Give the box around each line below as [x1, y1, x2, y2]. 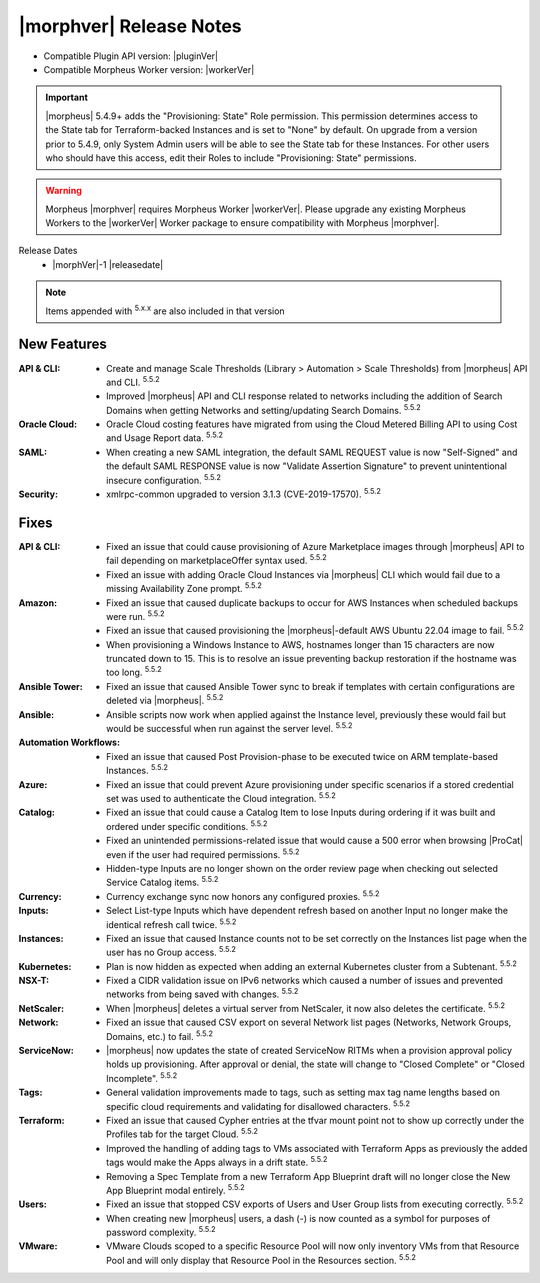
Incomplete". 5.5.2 [106, 1071, 178, 1084]
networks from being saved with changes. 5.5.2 [106, 986, 299, 1000]
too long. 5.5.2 [106, 665, 162, 679]
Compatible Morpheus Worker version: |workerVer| [43, 63, 255, 75]
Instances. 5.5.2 [106, 763, 169, 777]
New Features [18, 336, 107, 353]
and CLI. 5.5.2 [106, 375, 160, 388]
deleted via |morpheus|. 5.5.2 [106, 693, 224, 707]
